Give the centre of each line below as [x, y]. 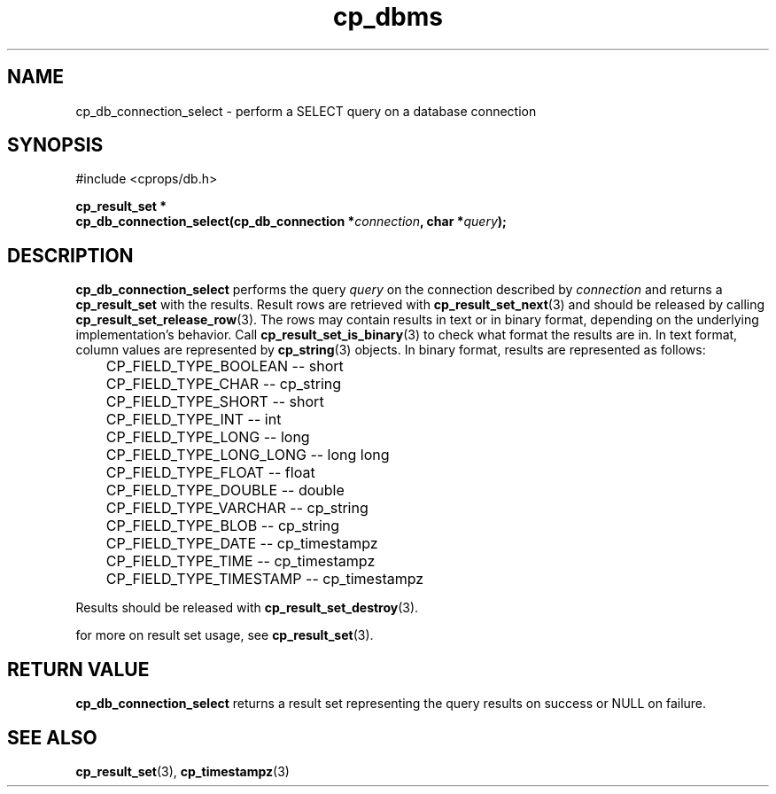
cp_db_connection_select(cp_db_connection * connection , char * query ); [291, 222]
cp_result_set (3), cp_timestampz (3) [182, 771]
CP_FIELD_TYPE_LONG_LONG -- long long [248, 455]
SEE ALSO [52, 737]
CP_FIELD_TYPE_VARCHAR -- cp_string [237, 508]
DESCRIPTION [70, 255]
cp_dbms [388, 17]
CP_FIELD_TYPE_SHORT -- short [215, 402]
